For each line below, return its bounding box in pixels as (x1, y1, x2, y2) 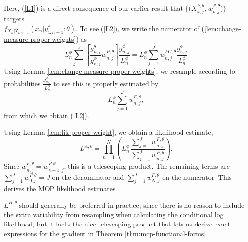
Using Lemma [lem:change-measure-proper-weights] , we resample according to (4, 65, 235, 76)
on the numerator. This (162, 172, 232, 182)
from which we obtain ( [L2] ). (4, 111, 89, 121)
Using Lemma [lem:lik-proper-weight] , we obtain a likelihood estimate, (4, 127, 213, 137)
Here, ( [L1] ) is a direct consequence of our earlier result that (4, 3, 183, 13)
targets (4, 14, 25, 24)
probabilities (4, 78, 41, 88)
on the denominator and (52, 172, 124, 182)
